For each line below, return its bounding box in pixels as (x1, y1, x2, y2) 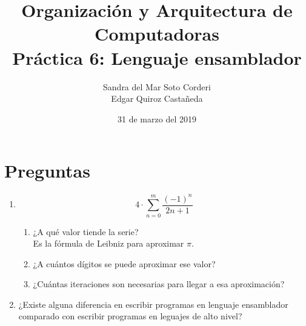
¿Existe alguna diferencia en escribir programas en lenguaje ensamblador (18, 298, 288, 310)
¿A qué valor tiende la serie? (33, 225, 139, 238)
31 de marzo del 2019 (118, 112, 196, 125)
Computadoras (95, 21, 219, 46)
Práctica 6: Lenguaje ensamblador (12, 45, 302, 70)
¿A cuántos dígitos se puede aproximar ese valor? (33, 257, 216, 270)
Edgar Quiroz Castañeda (111, 92, 203, 105)
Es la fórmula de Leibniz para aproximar (33, 237, 184, 250)
